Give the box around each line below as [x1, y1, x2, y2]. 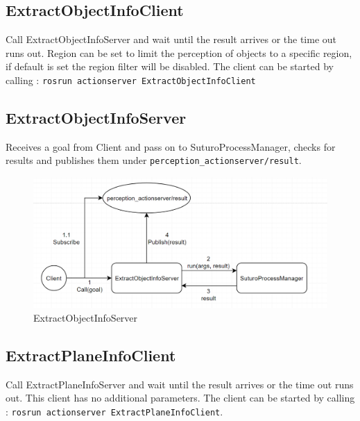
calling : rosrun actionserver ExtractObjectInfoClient [6, 72, 256, 87]
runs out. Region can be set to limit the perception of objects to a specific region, [6, 45, 352, 60]
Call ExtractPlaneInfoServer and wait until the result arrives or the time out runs [6, 377, 354, 391]
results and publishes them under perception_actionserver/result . [6, 153, 302, 167]
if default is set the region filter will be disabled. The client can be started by [6, 59, 334, 74]
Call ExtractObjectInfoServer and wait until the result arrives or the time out [6, 32, 337, 47]
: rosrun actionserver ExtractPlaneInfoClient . [6, 404, 223, 419]
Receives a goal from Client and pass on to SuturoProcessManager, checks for [6, 139, 336, 154]
